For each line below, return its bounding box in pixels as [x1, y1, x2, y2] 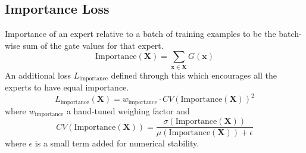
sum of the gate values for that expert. [23, 39, 164, 51]
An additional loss [5, 68, 71, 81]
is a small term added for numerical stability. [35, 137, 199, 149]
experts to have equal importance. [5, 81, 129, 93]
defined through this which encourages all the [111, 68, 277, 81]
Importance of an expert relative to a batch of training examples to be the [5, 27, 276, 40]
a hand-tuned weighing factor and [66, 104, 190, 117]
